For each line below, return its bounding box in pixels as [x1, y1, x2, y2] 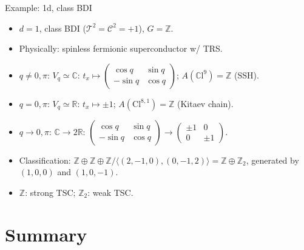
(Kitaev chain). [177, 97, 234, 109]
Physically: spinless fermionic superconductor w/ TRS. [19, 42, 223, 55]
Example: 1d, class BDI [5, 1, 92, 13]
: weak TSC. [87, 186, 133, 198]
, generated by [246, 153, 299, 166]
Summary [5, 221, 87, 246]
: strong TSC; [25, 186, 76, 198]
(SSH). [234, 68, 259, 81]
